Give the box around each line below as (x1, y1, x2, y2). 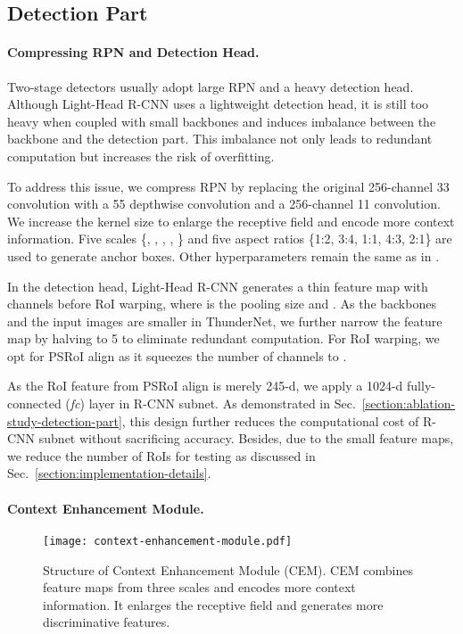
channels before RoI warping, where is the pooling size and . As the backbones (7, 294, 436, 313)
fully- (407, 376, 435, 395)
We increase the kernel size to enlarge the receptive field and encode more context (7, 211, 455, 230)
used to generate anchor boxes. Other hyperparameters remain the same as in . (7, 246, 440, 265)
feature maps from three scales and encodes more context (43, 578, 356, 597)
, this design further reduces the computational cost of (121, 411, 419, 430)
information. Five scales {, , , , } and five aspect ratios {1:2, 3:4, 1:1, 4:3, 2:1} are (7, 229, 452, 248)
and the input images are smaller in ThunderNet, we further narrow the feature (7, 311, 442, 330)
